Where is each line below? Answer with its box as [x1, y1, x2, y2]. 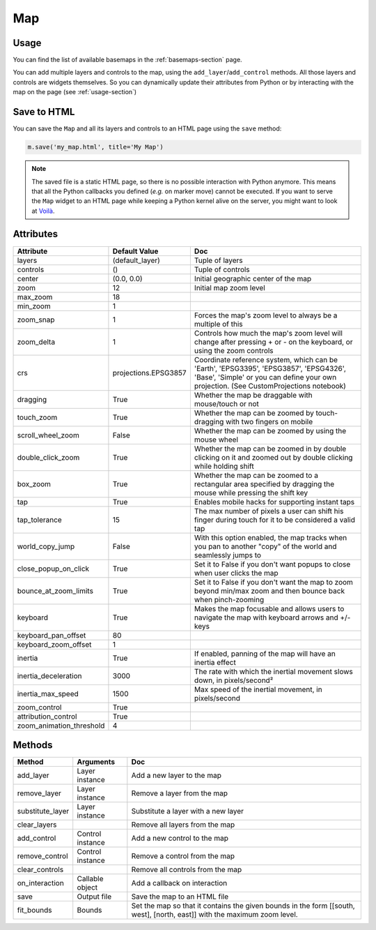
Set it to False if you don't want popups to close [194, 559, 351, 569]
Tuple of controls [194, 264, 250, 274]
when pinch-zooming [194, 594, 265, 604]
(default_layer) [112, 255, 160, 265]
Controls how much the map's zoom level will [194, 328, 343, 338]
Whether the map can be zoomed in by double [194, 444, 347, 453]
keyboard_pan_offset [17, 630, 86, 640]
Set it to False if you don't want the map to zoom [194, 577, 353, 587]
